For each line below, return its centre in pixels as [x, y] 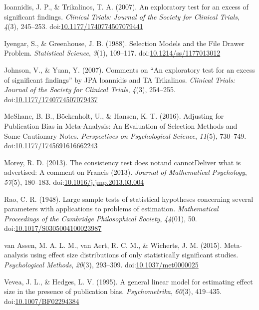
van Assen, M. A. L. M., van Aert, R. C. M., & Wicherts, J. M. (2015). [113, 245]
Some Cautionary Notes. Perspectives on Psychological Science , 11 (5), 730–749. [125, 135]
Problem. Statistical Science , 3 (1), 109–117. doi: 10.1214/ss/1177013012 [112, 53]
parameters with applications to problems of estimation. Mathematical [111, 209]
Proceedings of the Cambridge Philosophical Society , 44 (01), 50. [101, 218]
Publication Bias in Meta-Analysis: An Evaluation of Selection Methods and [121, 125]
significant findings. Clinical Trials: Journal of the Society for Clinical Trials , [122, 16]
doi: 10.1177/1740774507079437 [51, 99]
